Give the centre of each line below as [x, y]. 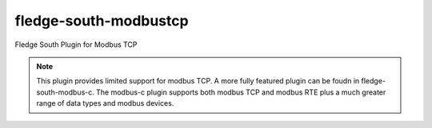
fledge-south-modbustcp [102, 21]
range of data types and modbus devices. [105, 103]
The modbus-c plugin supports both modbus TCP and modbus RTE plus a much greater [241, 92]
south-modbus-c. [66, 92]
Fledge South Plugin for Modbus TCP [76, 45]
